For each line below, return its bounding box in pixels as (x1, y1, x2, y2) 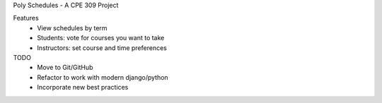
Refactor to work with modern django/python (37, 73, 169, 81)
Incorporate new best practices (37, 83, 129, 92)
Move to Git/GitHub (37, 63, 93, 72)
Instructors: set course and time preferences (37, 43, 168, 52)
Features (13, 14, 39, 23)
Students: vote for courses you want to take (37, 34, 165, 42)
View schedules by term (37, 23, 108, 32)
